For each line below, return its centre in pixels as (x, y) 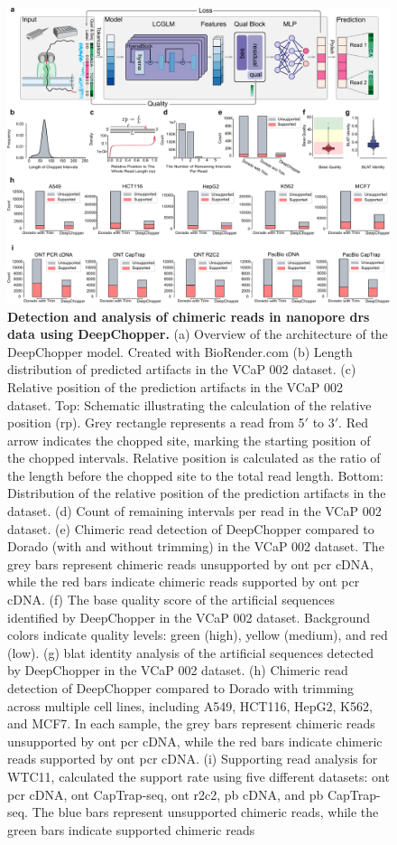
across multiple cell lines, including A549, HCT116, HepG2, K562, (190, 705)
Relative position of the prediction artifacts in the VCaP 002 (175, 386)
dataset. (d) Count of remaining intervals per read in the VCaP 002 (194, 511)
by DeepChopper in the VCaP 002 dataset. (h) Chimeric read (178, 670)
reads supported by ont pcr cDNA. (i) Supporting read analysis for (193, 759)
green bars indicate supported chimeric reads (131, 829)
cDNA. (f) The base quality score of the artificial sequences (171, 600)
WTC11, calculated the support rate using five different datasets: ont (198, 776)
